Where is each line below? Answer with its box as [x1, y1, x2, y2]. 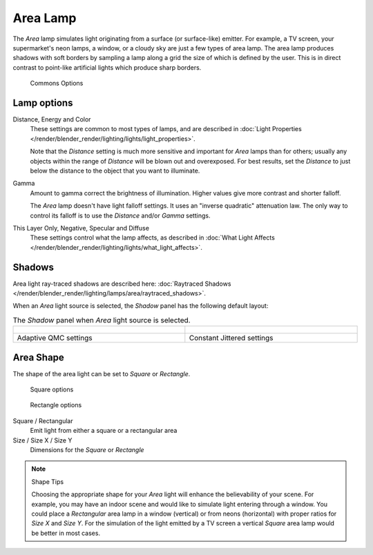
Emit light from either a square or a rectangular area [30, 427, 178, 435]
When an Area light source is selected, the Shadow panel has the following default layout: [12, 302, 269, 310]
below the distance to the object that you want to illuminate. [30, 166, 200, 175]
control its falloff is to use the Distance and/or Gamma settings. [30, 211, 211, 220]
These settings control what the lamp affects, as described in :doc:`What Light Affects [30, 233, 276, 242]
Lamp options [12, 97, 73, 108]
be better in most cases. [31, 529, 100, 537]
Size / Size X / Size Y [12, 436, 73, 445]
